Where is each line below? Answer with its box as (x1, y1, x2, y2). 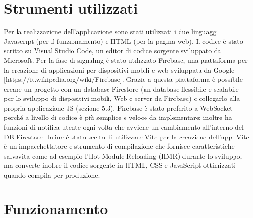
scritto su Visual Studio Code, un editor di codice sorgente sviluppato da (4, 45, 221, 56)
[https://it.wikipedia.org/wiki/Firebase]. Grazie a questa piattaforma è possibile (4, 74, 243, 84)
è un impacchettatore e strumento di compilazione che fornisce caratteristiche (4, 141, 235, 151)
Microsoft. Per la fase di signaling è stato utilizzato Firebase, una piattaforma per (4, 55, 248, 65)
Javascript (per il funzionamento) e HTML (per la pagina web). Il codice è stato (4, 36, 243, 46)
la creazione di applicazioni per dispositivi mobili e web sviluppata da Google (4, 64, 235, 75)
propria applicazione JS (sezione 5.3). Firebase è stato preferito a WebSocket (4, 102, 233, 113)
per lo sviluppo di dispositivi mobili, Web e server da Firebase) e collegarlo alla (4, 93, 240, 103)
